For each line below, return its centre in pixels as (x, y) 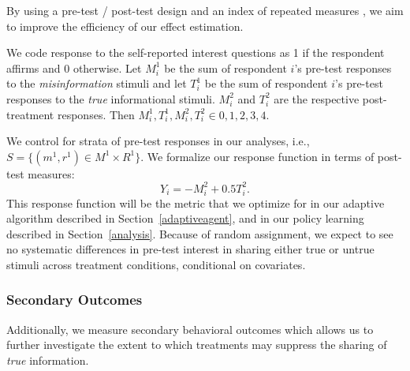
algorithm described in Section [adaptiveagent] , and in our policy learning (185, 218)
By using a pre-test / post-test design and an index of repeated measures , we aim (205, 10)
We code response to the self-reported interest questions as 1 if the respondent (196, 52)
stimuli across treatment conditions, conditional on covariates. (156, 264)
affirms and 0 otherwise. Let (74, 67)
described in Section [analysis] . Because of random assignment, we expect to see (200, 233)
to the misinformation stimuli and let (97, 83)
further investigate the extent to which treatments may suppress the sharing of (197, 345)
